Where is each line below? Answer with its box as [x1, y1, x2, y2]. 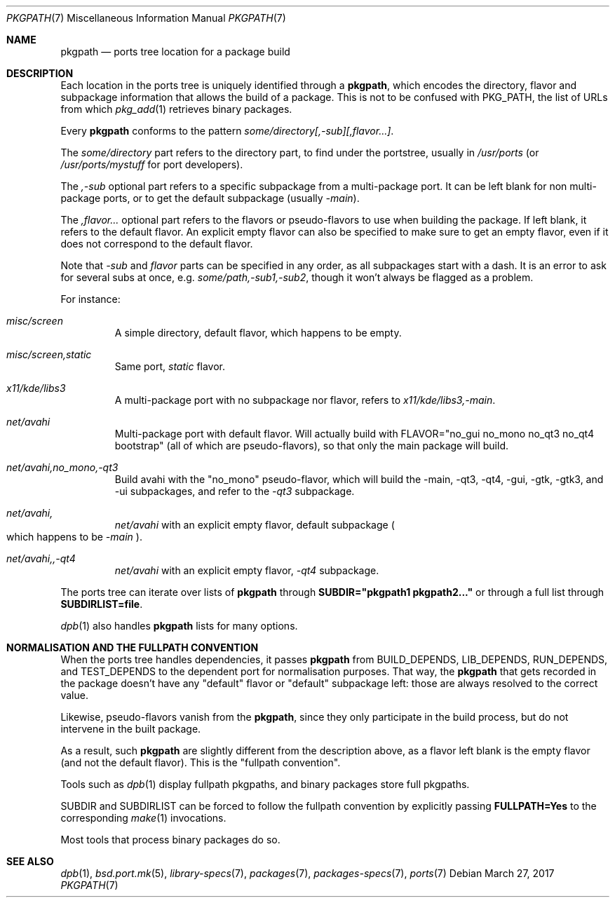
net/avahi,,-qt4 [6, 552, 76, 564]
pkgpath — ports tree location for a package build [60, 46, 290, 57]
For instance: [60, 293, 121, 305]
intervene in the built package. [60, 723, 201, 735]
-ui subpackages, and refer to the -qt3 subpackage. [114, 485, 355, 497]
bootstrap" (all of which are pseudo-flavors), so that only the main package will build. [114, 440, 509, 451]
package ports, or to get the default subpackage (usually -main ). [60, 192, 360, 204]
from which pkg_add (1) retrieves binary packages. [60, 103, 292, 115]
